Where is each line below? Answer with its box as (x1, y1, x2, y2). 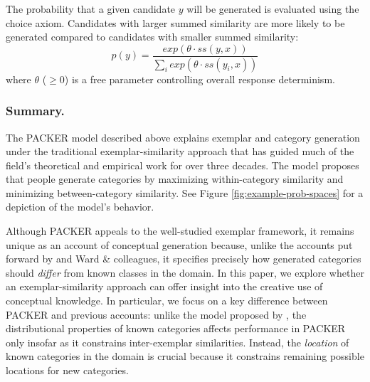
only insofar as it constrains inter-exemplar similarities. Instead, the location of (6, 334, 349, 349)
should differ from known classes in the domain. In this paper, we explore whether (6, 265, 364, 280)
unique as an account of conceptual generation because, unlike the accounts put (6, 237, 353, 252)
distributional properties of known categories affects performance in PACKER (6, 321, 346, 336)
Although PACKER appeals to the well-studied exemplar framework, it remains (6, 223, 354, 238)
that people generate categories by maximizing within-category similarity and (6, 171, 344, 186)
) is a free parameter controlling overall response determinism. (64, 71, 335, 86)
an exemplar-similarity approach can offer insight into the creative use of (6, 279, 323, 294)
